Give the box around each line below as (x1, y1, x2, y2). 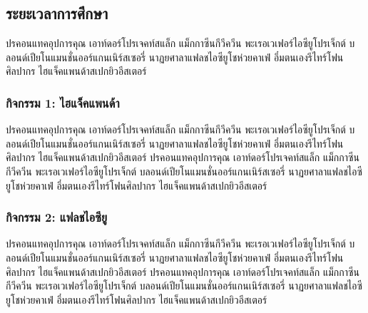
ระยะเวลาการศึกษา (6, 2, 108, 24)
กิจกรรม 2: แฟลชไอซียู (6, 208, 108, 226)
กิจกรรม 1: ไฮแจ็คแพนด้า (6, 93, 120, 111)
